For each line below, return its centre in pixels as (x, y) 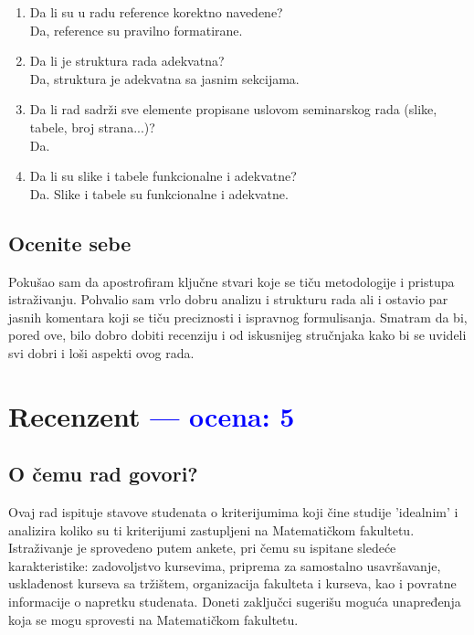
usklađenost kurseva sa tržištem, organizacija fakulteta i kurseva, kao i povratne (232, 583)
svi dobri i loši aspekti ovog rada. (101, 352)
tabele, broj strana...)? (92, 127)
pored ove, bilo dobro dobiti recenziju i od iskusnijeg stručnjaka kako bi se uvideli (237, 335)
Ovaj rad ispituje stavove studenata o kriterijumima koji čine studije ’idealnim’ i (233, 512)
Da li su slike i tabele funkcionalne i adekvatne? (163, 176)
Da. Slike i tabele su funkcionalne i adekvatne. (159, 193)
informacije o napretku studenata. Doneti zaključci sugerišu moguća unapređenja (235, 602)
